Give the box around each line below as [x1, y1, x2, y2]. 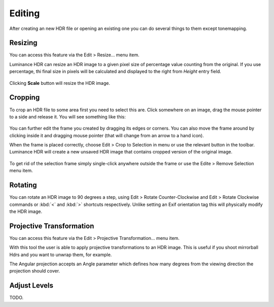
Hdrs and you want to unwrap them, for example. [9, 252, 112, 258]
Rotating [9, 181, 38, 190]
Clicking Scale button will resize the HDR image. [9, 80, 110, 86]
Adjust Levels [9, 281, 53, 290]
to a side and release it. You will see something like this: [9, 113, 126, 119]
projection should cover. [9, 268, 60, 274]
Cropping [9, 93, 40, 102]
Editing [9, 8, 40, 19]
